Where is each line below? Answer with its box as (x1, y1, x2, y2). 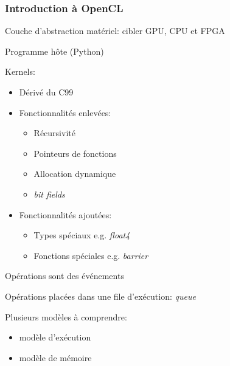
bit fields (33, 187, 65, 200)
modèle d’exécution (19, 331, 91, 344)
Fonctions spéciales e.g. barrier (33, 249, 148, 261)
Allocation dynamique (33, 167, 116, 180)
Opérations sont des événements (5, 269, 124, 282)
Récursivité (33, 126, 75, 139)
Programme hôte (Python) (5, 44, 104, 57)
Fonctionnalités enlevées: (19, 106, 111, 119)
